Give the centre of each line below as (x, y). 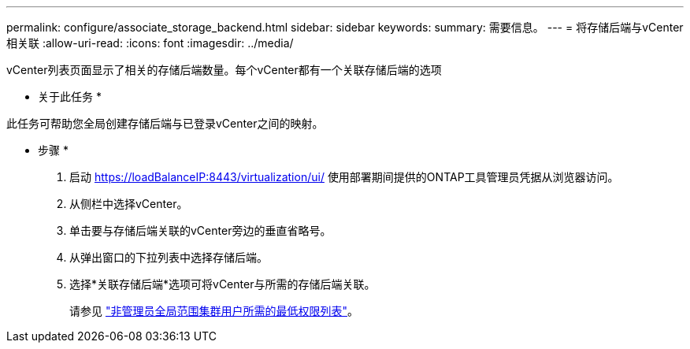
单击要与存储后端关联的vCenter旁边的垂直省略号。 (200, 230)
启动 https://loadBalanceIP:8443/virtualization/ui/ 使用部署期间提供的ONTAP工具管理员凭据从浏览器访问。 (344, 177)
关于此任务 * (70, 97)
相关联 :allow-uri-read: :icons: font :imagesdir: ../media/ (150, 43)
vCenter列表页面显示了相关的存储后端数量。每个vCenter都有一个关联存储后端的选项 (224, 70)
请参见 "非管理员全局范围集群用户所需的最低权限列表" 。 (214, 311)
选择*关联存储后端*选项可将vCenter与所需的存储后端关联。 (223, 284)
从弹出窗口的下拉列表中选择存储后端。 (169, 257)
